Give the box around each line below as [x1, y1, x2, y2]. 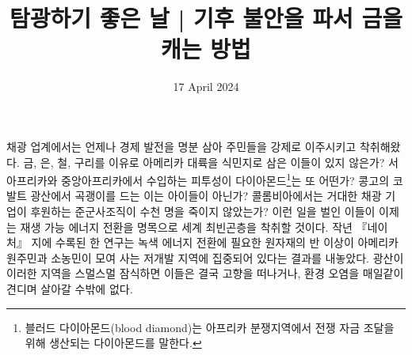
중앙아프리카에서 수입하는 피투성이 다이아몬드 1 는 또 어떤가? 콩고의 [61, 170, 390, 188]
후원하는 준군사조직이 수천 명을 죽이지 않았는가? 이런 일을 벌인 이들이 [30, 202, 376, 219]
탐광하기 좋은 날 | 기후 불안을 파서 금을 [9, 2, 403, 34]
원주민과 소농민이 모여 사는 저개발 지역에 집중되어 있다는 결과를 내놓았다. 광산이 [6, 249, 404, 266]
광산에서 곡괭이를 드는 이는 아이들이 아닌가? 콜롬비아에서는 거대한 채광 [30, 187, 382, 204]
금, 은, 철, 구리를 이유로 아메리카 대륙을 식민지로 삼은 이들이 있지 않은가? [23, 153, 385, 170]
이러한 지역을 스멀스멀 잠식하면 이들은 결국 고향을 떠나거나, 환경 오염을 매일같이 [6, 265, 404, 281]
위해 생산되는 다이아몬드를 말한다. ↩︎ [25, 334, 202, 351]
